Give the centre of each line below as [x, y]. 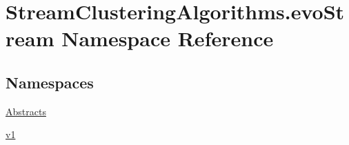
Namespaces [50, 82]
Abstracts [26, 111]
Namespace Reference [168, 38]
